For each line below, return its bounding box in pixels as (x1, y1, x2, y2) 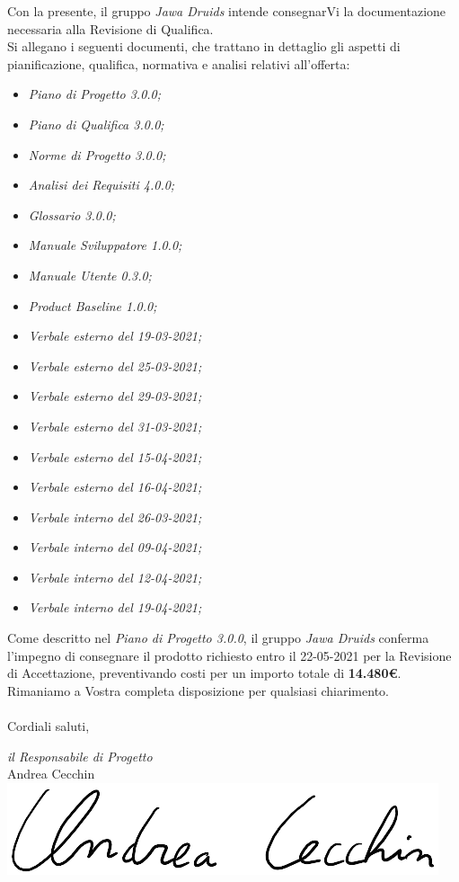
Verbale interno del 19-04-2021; (28, 598, 202, 617)
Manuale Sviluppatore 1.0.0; (28, 236, 182, 254)
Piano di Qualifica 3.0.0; (28, 114, 164, 133)
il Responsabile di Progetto (7, 746, 153, 765)
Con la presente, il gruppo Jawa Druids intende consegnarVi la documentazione (7, 2, 446, 20)
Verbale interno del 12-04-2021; (28, 567, 202, 586)
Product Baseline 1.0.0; (28, 296, 157, 315)
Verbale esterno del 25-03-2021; (28, 356, 202, 375)
